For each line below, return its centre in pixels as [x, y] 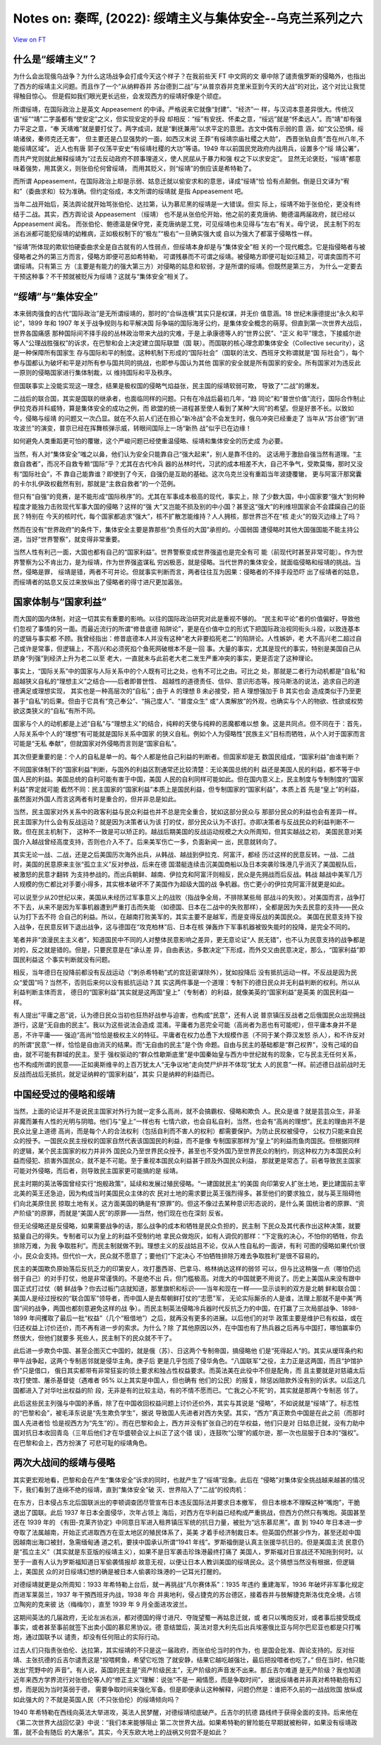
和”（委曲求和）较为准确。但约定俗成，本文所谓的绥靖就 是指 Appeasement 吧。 [130, 191]
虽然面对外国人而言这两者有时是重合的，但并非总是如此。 [96, 799]
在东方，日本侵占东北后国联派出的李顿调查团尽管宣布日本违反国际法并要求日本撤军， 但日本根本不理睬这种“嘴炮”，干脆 [187, 1502]
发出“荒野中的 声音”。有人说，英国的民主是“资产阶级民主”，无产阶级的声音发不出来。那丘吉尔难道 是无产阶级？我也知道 [187, 1669]
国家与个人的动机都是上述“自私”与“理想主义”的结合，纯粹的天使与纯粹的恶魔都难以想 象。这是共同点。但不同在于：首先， [189, 724]
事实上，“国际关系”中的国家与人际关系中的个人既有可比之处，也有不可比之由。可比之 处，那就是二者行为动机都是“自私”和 [189, 671]
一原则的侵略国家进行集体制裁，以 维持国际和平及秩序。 [94, 373]
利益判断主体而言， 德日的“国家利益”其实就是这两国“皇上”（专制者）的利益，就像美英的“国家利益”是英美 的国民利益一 [183, 992]
